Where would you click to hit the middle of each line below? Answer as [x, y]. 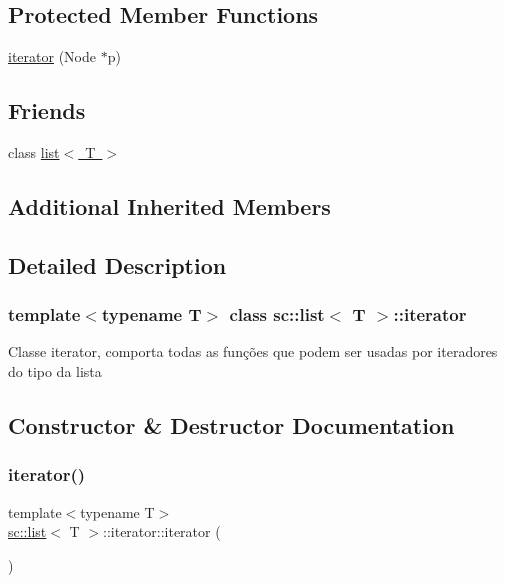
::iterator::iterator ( [162, 531]
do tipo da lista [55, 370]
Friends [47, 110]
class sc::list [277, 314]
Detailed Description [117, 264]
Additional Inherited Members [169, 205]
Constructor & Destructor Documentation [231, 424]
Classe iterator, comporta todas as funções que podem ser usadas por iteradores [253, 351]
